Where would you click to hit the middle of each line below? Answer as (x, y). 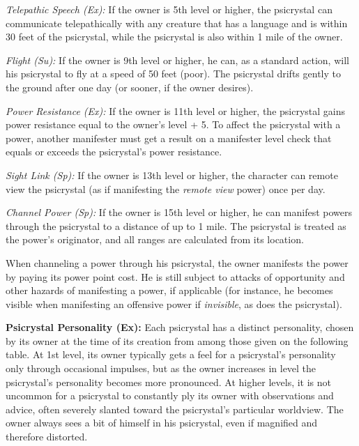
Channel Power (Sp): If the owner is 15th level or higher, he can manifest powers (179, 212)
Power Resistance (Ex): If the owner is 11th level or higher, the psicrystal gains (176, 110)
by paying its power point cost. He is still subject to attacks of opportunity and (175, 276)
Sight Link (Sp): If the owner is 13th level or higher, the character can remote (172, 175)
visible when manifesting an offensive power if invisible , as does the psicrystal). (174, 303)
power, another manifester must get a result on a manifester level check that (169, 138)
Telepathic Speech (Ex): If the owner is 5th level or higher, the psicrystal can (169, 9)
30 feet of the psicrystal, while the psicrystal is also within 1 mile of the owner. (174, 37)
